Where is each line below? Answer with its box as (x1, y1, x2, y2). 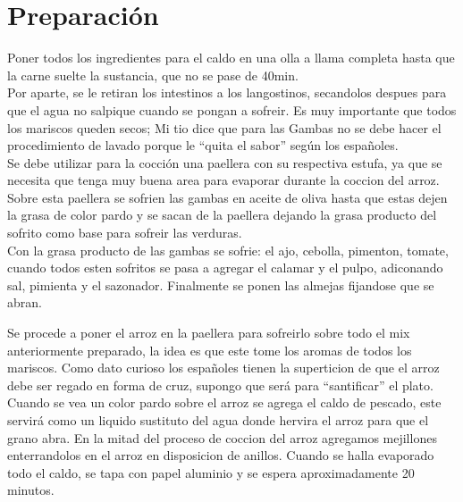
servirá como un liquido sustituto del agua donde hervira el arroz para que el (7, 411, 429, 429)
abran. (7, 293, 42, 312)
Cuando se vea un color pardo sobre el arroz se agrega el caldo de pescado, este (7, 393, 442, 412)
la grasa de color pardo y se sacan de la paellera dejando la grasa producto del (7, 205, 437, 224)
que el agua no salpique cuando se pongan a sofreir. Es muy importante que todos (7, 100, 457, 119)
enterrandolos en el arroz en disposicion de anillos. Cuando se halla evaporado (7, 446, 434, 464)
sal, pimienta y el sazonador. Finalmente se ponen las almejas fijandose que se (7, 275, 434, 294)
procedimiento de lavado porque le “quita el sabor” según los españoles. (7, 136, 399, 155)
